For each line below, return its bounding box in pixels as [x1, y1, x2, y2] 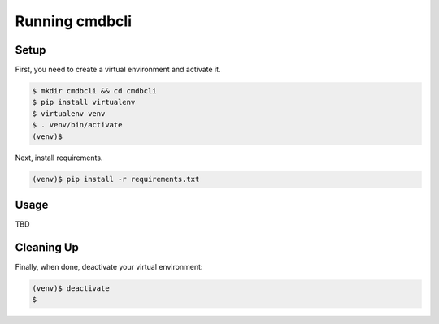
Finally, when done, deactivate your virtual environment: [15, 261, 203, 271]
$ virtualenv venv [32, 109, 106, 118]
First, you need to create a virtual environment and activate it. [15, 65, 221, 75]
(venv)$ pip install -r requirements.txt [32, 175, 200, 184]
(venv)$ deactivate [32, 283, 110, 292]
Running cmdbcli [15, 12, 133, 30]
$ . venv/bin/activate [32, 120, 123, 130]
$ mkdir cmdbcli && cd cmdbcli [32, 86, 158, 96]
